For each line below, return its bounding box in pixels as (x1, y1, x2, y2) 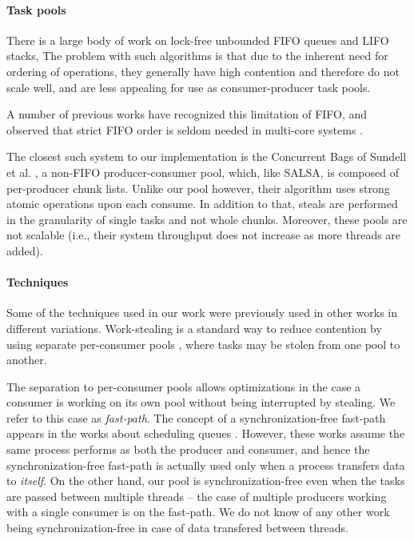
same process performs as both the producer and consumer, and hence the (6, 441, 370, 458)
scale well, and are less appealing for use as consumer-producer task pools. (6, 78, 371, 95)
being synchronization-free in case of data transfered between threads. (6, 519, 348, 536)
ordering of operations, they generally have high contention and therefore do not (6, 62, 400, 79)
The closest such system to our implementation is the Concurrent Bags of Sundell (6, 148, 407, 165)
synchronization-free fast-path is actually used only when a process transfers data (6, 456, 405, 473)
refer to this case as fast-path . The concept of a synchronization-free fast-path (6, 409, 386, 426)
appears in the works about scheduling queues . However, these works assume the (6, 425, 405, 442)
